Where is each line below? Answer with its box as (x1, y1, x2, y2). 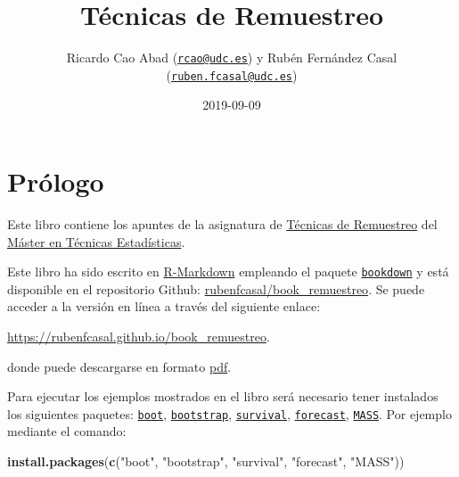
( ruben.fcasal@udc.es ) (166, 65, 298, 84)
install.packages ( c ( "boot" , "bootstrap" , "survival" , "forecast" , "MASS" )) (7, 452, 405, 471)
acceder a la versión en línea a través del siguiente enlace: (7, 297, 321, 316)
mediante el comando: (7, 422, 127, 440)
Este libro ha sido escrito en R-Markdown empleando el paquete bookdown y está (7, 262, 449, 281)
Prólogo (7, 163, 104, 200)
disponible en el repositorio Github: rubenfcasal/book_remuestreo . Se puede (7, 279, 425, 298)
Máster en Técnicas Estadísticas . (7, 232, 185, 251)
